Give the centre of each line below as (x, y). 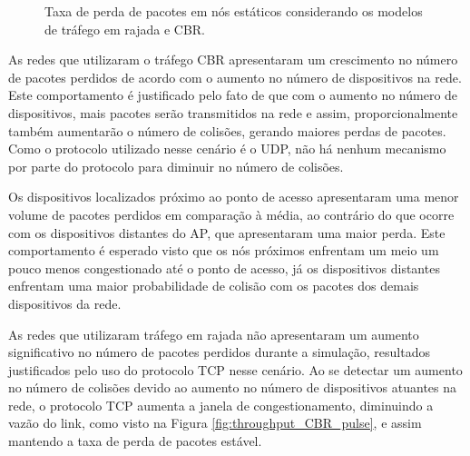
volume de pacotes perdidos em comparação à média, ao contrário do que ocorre (231, 214)
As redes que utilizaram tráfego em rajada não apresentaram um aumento (214, 334)
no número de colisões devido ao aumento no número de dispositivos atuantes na (233, 387)
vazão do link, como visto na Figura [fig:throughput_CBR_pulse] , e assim (215, 423)
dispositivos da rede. (65, 303)
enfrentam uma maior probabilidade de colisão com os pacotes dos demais (214, 286)
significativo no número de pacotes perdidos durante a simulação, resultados (219, 352)
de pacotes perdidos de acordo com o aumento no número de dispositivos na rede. (235, 77)
